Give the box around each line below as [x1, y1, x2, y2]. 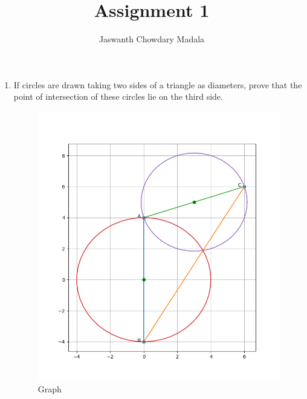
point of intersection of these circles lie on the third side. [13, 90, 223, 103]
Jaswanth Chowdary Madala [99, 33, 205, 45]
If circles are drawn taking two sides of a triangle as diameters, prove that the [13, 78, 302, 91]
